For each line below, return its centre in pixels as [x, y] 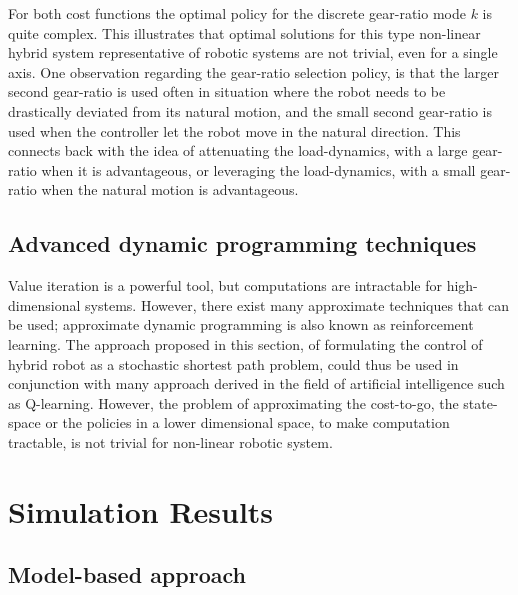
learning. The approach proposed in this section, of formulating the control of [245, 343]
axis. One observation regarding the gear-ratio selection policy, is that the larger [253, 71]
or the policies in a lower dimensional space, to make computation [247, 422]
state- [480, 402]
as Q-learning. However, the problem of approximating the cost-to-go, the [233, 402]
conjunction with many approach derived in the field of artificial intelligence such [256, 383]
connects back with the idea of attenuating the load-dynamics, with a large [238, 150]
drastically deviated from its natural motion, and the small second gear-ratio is [250, 110]
